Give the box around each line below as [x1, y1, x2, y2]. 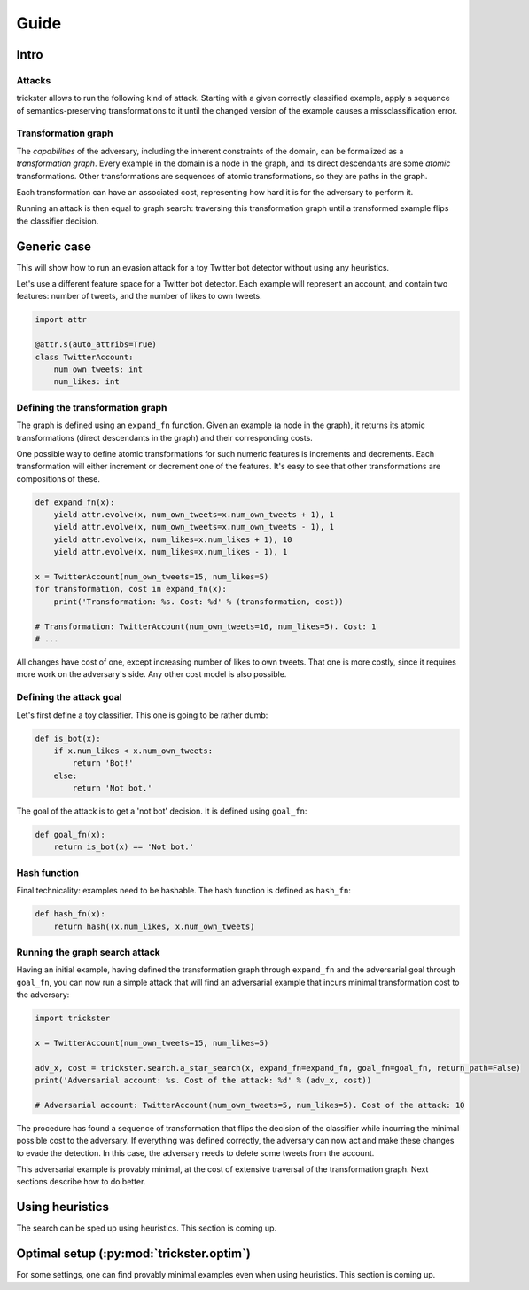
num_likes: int [53, 377, 120, 387]
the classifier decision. [16, 216, 99, 226]
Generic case [16, 239, 92, 254]
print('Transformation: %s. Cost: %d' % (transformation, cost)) [53, 596, 344, 607]
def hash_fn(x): [35, 909, 106, 919]
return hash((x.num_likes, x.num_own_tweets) [53, 921, 255, 932]
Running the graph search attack [16, 946, 161, 958]
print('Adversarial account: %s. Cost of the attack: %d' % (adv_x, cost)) [35, 1074, 372, 1085]
